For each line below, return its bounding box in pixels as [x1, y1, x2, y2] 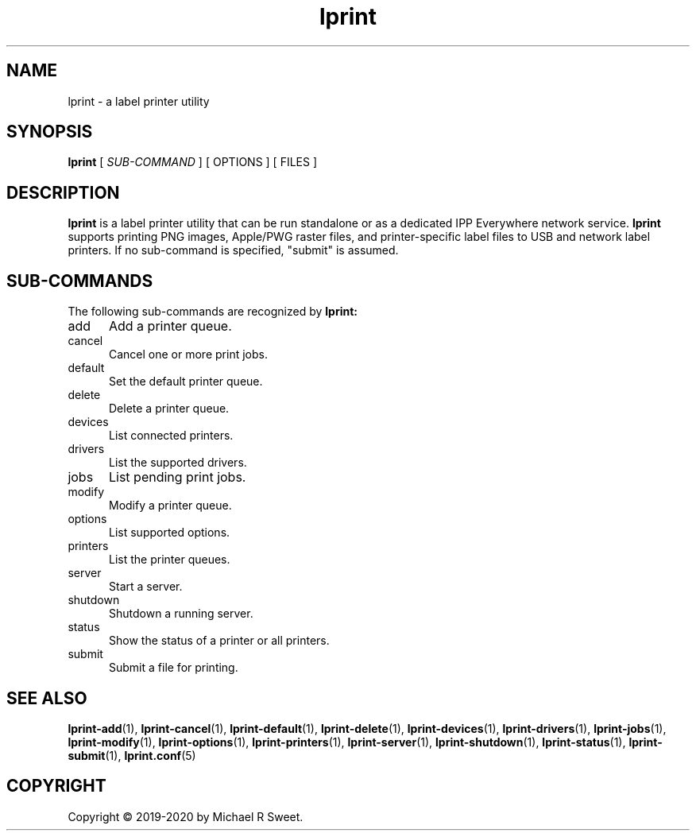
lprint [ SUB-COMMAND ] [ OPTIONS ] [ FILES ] [68, 155, 318, 169]
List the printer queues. [109, 552, 230, 567]
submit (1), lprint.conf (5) [68, 748, 196, 762]
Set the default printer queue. [109, 374, 263, 389]
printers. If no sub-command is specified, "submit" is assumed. [68, 243, 399, 258]
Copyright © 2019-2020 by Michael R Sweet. [68, 809, 304, 823]
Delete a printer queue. [109, 401, 230, 416]
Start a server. [109, 579, 183, 594]
